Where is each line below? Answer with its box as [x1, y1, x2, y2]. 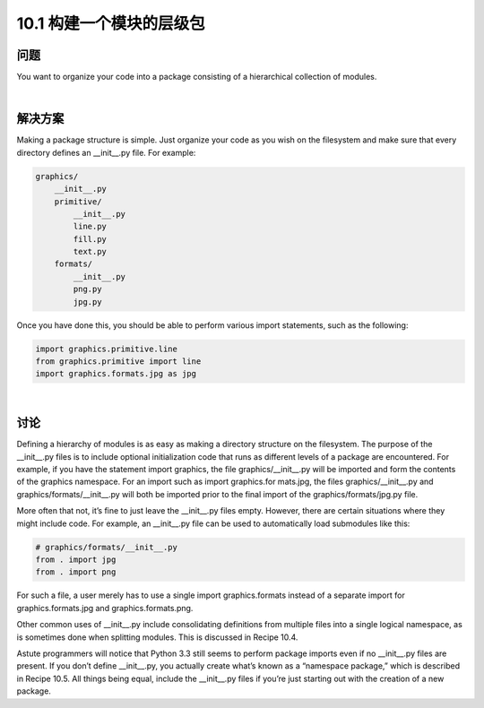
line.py [73, 221, 108, 232]
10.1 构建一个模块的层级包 [16, 13, 205, 33]
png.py [73, 284, 102, 295]
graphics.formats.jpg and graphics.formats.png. [16, 602, 194, 613]
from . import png [35, 567, 117, 577]
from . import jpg [35, 555, 117, 565]
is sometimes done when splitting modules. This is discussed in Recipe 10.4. [16, 632, 298, 643]
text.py [73, 246, 108, 257]
